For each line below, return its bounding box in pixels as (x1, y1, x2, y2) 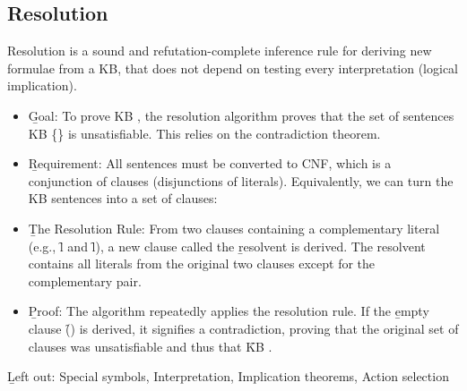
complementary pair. (28, 271, 142, 290)
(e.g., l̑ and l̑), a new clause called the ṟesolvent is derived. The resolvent (28, 236, 426, 255)
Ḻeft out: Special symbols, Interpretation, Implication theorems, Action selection (7, 367, 449, 386)
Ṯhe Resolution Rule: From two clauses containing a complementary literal (28, 218, 440, 237)
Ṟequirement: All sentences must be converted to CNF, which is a (28, 154, 392, 173)
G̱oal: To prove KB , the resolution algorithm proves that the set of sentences (28, 106, 454, 124)
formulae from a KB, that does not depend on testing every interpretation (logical (7, 58, 459, 77)
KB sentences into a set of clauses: (28, 189, 218, 208)
